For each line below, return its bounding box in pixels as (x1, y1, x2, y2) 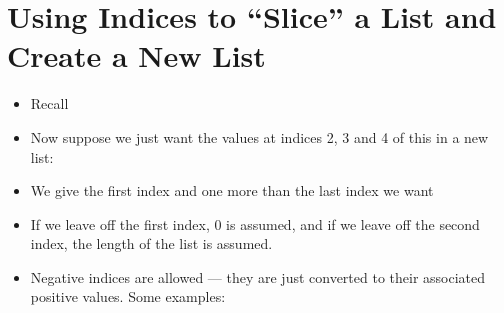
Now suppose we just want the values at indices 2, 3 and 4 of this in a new (30, 126, 489, 147)
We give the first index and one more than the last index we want (30, 180, 434, 201)
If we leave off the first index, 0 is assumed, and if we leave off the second (30, 213, 480, 234)
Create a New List (7, 35, 266, 76)
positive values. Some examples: (30, 286, 226, 307)
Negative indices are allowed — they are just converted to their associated (30, 266, 486, 287)
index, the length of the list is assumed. (30, 233, 273, 254)
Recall (30, 93, 69, 114)
